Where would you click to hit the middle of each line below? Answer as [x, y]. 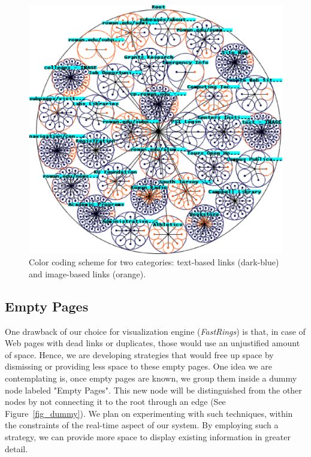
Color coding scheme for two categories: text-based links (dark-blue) [154, 262]
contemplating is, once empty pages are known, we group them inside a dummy [151, 378]
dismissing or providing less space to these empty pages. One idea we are [138, 366]
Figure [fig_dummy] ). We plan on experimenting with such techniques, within [149, 413]
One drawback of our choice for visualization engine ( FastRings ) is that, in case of [155, 331]
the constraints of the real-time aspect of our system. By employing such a [142, 425]
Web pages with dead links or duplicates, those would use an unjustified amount [153, 343]
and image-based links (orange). [87, 273]
